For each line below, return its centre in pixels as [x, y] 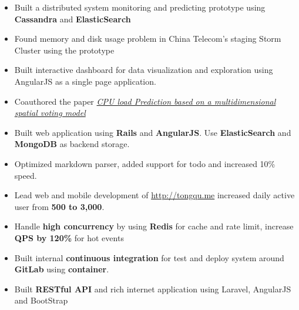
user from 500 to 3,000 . [59, 206]
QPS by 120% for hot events [69, 237]
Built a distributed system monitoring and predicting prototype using [140, 7]
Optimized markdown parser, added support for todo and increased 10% [145, 163]
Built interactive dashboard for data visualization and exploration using [144, 70]
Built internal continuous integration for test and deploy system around [149, 257]
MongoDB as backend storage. [72, 144]
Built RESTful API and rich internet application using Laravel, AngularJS [153, 289]
